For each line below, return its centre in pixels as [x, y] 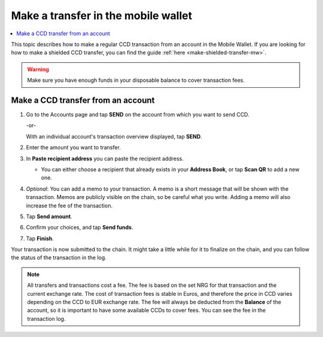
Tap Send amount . [49, 216]
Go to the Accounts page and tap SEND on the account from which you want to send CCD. [138, 115]
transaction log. [46, 318]
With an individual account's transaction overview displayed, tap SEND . [114, 136]
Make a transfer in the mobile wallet [102, 16]
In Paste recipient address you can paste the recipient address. [105, 158]
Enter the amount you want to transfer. [73, 148]
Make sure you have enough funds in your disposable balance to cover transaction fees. [136, 80]
